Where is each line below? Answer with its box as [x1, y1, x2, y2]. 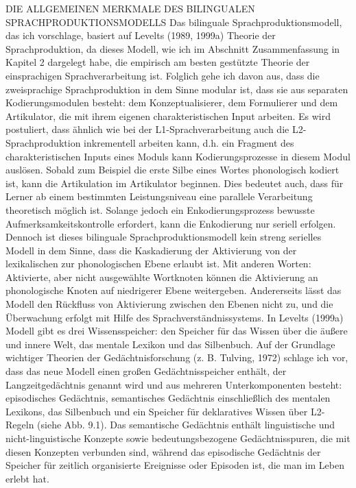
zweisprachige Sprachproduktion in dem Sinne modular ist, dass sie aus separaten [5, 82, 348, 96]
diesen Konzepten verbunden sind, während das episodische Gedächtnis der [5, 444, 321, 459]
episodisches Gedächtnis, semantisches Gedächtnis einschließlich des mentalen [5, 391, 331, 405]
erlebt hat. [5, 471, 49, 485]
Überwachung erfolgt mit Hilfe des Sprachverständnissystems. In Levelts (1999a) [5, 310, 344, 324]
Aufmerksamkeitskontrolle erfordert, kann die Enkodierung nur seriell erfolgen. [5, 216, 336, 230]
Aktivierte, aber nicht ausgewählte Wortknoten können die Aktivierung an [5, 269, 318, 284]
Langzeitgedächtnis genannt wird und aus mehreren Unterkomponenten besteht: [5, 377, 342, 391]
